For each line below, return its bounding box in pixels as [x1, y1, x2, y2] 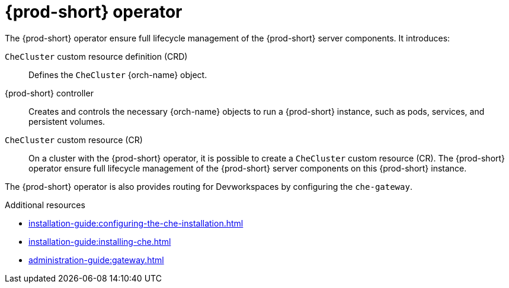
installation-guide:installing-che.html [28, 236, 171, 247]
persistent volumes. [28, 116, 105, 127]
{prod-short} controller [5, 88, 94, 98]
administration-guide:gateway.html [28, 254, 164, 265]
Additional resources [5, 199, 85, 210]
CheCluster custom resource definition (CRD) [5, 51, 188, 62]
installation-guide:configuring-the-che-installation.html [28, 218, 244, 228]
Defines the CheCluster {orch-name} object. [28, 69, 207, 80]
